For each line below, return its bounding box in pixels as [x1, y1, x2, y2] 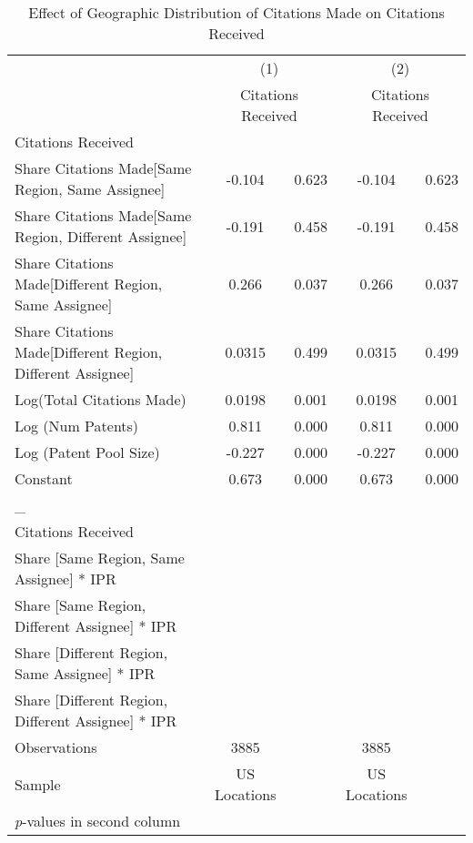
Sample [15, 773, 61, 795]
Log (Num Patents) [15, 415, 139, 436]
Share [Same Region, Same [15, 547, 185, 568]
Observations [15, 736, 97, 757]
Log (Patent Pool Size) [15, 442, 160, 462]
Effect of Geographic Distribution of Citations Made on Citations [28, 2, 445, 23]
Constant [15, 468, 73, 489]
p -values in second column [15, 810, 181, 831]
